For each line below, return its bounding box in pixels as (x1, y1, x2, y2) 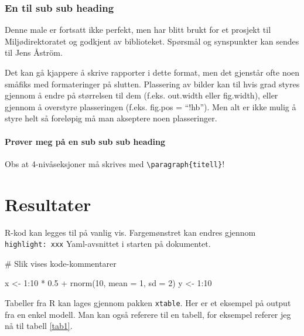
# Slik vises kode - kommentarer (5, 257, 117, 269)
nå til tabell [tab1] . (5, 320, 73, 332)
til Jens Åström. (5, 46, 63, 59)
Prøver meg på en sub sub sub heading (5, 135, 166, 147)
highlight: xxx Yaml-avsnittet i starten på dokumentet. (5, 237, 211, 250)
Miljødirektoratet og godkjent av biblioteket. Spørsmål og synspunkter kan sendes (5, 35, 299, 47)
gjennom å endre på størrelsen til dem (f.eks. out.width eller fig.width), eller (5, 89, 278, 101)
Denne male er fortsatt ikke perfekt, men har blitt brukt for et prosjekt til (5, 23, 271, 36)
